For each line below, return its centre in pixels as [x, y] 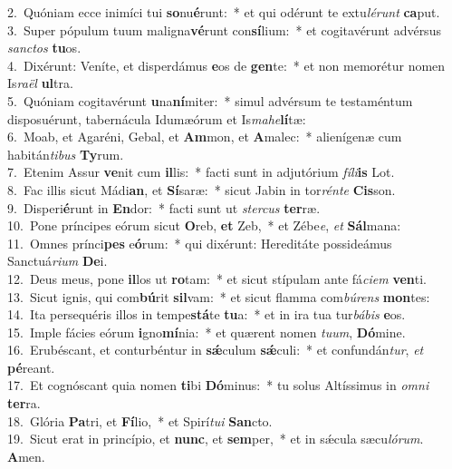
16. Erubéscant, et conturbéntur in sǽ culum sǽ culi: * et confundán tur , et [216, 350]
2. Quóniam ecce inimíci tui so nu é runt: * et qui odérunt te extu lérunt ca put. [224, 12]
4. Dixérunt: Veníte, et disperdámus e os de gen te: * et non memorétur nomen [226, 65]
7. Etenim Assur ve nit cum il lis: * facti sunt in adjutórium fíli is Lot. [201, 172]
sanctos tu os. [44, 48]
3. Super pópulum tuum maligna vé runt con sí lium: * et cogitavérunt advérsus [224, 29]
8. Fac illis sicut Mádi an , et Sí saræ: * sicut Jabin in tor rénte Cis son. [202, 189]
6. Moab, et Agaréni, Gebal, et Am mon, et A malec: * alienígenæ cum [205, 137]
